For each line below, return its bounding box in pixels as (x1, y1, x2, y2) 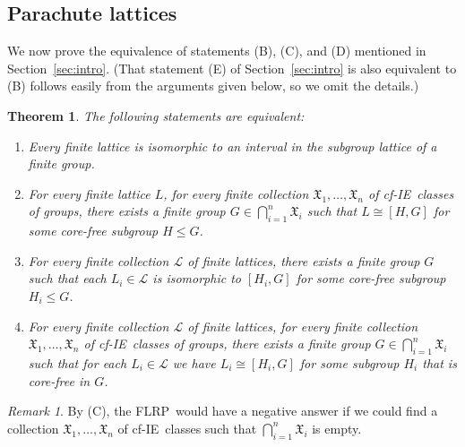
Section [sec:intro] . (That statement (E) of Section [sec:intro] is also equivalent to (7, 58, 457, 77)
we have (172, 353, 216, 372)
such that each (28, 269, 107, 288)
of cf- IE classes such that (117, 418, 257, 437)
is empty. (312, 418, 362, 437)
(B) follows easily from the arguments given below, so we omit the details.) (7, 76, 419, 95)
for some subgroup (299, 353, 400, 372)
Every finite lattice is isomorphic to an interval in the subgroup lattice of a (28, 136, 437, 155)
